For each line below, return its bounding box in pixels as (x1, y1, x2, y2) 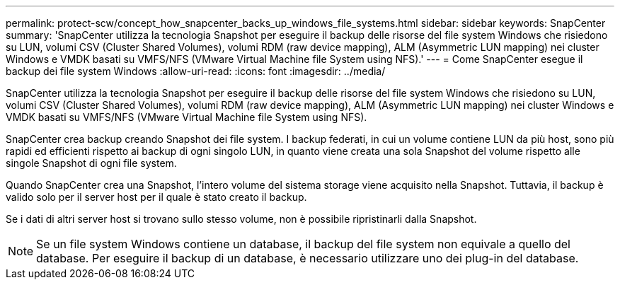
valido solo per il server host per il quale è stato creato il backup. (6, 191, 307, 203)
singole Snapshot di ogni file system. (6, 157, 177, 169)
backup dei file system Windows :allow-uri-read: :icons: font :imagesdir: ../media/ (6, 65, 386, 77)
